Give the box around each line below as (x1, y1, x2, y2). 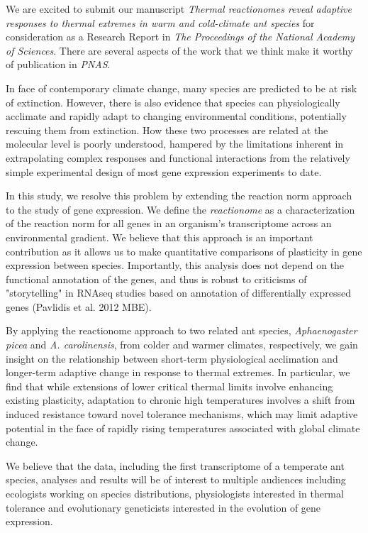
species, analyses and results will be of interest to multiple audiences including (6, 472, 346, 487)
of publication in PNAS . (6, 57, 111, 72)
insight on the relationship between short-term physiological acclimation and (6, 351, 338, 366)
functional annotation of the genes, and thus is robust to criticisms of (6, 271, 307, 286)
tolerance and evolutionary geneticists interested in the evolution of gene (6, 500, 321, 515)
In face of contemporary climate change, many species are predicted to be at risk (6, 80, 357, 95)
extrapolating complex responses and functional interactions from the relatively (6, 150, 350, 165)
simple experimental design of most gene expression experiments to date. (6, 164, 322, 179)
